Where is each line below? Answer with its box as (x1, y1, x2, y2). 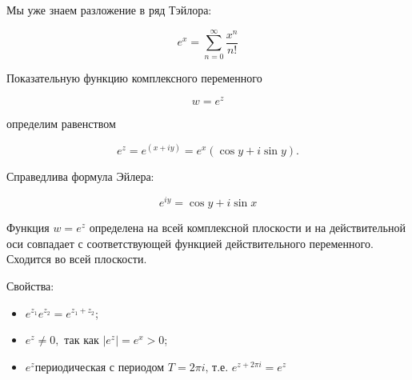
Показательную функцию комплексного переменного (6, 69, 262, 86)
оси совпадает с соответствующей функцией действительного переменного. (6, 234, 374, 251)
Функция (6, 219, 50, 236)
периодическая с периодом (34, 362, 165, 374)
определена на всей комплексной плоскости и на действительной (89, 219, 406, 236)
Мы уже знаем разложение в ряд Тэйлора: (6, 2, 212, 18)
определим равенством (6, 115, 116, 132)
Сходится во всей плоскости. (6, 250, 147, 267)
